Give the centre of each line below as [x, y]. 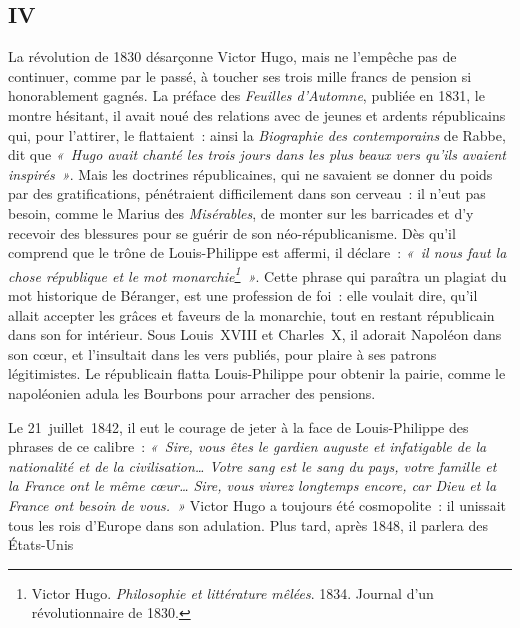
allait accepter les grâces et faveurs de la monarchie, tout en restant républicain [251, 314]
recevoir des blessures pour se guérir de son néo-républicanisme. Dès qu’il [232, 232]
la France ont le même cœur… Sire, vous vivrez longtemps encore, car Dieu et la [252, 485]
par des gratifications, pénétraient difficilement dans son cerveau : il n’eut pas [247, 193]
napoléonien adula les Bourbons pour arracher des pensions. [192, 392]
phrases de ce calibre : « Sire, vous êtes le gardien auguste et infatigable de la [247, 446]
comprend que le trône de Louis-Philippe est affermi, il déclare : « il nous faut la [257, 252]
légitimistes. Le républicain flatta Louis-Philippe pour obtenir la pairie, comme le [257, 373]
